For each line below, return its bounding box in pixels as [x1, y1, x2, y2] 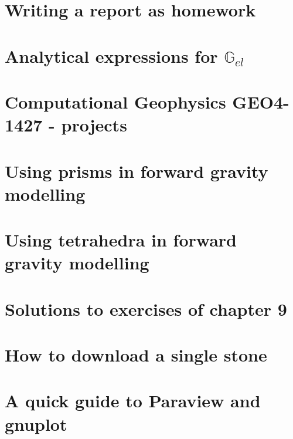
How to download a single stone [5, 343, 267, 366]
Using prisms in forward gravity [5, 158, 268, 183]
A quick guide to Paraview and [5, 389, 261, 413]
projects [61, 113, 127, 137]
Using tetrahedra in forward [5, 228, 237, 252]
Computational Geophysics [5, 89, 226, 113]
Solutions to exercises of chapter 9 [5, 296, 287, 320]
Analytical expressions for [5, 43, 218, 67]
